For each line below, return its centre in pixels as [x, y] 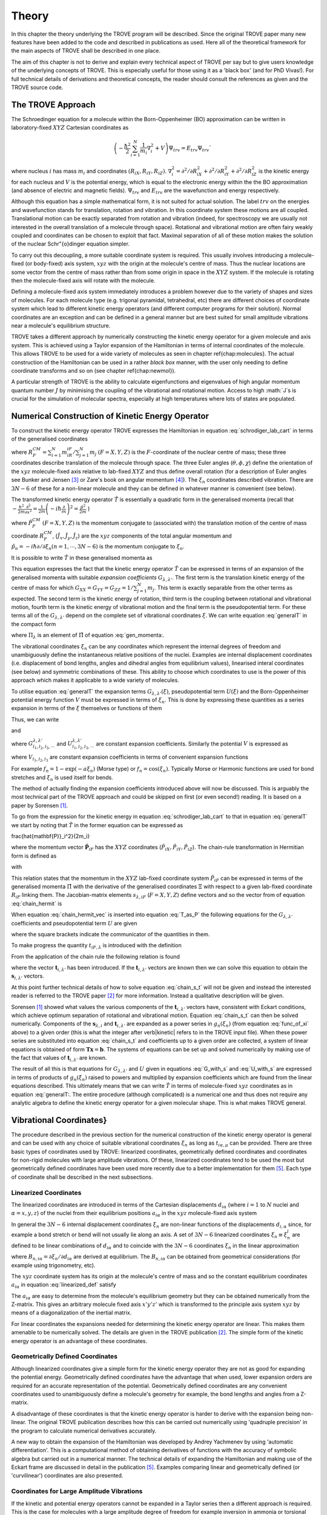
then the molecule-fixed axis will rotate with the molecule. [83, 280]
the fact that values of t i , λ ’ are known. [59, 1059]
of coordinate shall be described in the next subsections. [82, 1177]
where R [22, 452]
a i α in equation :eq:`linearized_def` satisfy [64, 1286]
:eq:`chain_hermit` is [37, 904]
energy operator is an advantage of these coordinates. [79, 1341]
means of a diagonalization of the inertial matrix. [71, 1313]
